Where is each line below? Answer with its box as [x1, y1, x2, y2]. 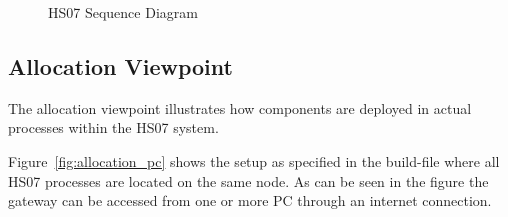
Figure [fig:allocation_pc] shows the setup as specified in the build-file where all [8, 150, 500, 171]
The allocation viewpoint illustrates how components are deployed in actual [8, 97, 472, 118]
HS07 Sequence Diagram [48, 2, 198, 22]
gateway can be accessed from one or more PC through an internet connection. [8, 190, 492, 211]
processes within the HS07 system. [8, 117, 219, 138]
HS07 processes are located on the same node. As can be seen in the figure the [8, 170, 489, 191]
